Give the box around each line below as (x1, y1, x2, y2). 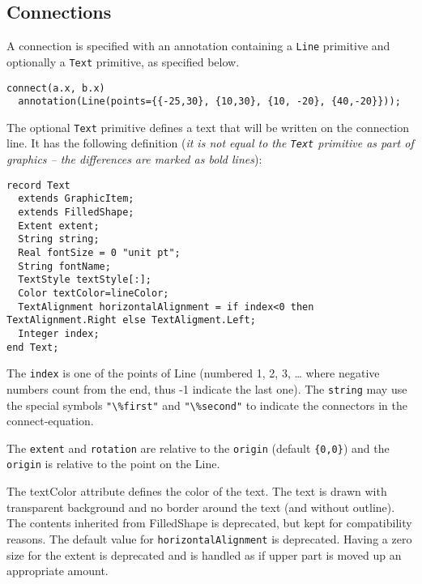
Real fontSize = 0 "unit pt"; (18, 247, 181, 259)
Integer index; (18, 327, 100, 339)
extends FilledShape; (18, 207, 134, 219)
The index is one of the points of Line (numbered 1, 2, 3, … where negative (6, 364, 380, 382)
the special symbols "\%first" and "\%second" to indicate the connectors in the (6, 396, 407, 413)
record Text (6, 179, 70, 191)
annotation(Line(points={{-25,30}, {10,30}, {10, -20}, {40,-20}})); (18, 96, 401, 108)
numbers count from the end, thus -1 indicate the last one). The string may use (6, 380, 407, 397)
